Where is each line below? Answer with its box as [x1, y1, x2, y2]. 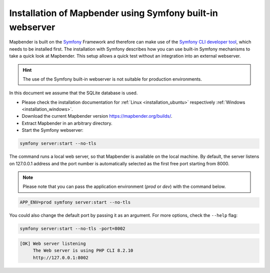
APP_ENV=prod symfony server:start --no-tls [19, 199, 131, 205]
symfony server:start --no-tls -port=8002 [19, 226, 125, 231]
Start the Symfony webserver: [21, 127, 83, 133]
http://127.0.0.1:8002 [32, 254, 88, 260]
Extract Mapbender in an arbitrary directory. [21, 120, 112, 126]
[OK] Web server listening [19, 240, 86, 246]
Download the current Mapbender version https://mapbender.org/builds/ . [21, 113, 172, 119]
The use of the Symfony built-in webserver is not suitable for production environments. [22, 76, 202, 82]
